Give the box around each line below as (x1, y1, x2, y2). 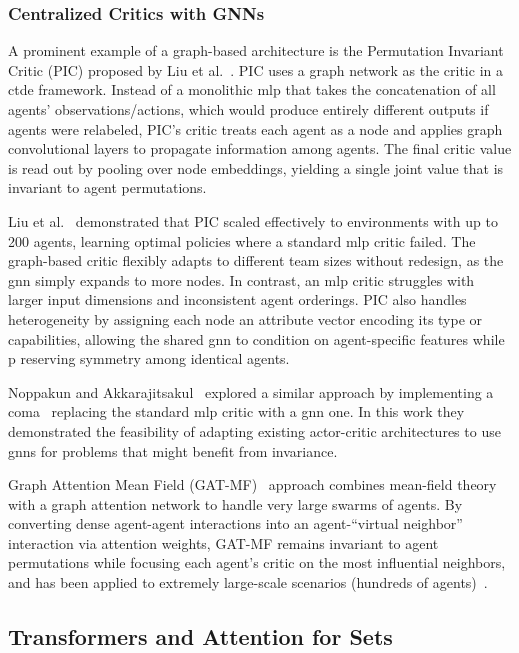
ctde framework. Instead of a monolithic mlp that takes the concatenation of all (8, 79, 496, 100)
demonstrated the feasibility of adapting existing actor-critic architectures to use (8, 420, 501, 441)
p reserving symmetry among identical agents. (8, 348, 290, 369)
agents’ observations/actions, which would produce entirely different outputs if (8, 99, 489, 119)
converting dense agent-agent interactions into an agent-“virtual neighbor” (8, 513, 463, 534)
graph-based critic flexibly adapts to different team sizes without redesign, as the (8, 250, 504, 271)
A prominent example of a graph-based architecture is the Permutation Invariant (8, 40, 504, 61)
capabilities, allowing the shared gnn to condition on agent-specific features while (8, 328, 505, 349)
